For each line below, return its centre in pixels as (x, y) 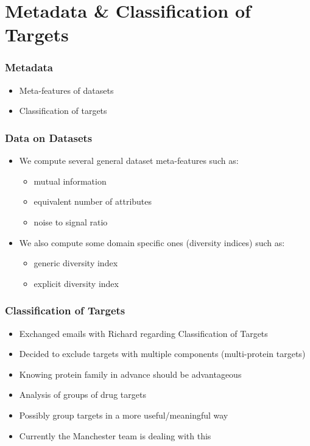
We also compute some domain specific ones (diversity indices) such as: (152, 242)
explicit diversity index (76, 283)
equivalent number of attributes (93, 201)
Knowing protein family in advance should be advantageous (130, 374)
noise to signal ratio (71, 221)
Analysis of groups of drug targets (83, 395)
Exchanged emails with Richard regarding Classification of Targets (143, 333)
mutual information (70, 181)
